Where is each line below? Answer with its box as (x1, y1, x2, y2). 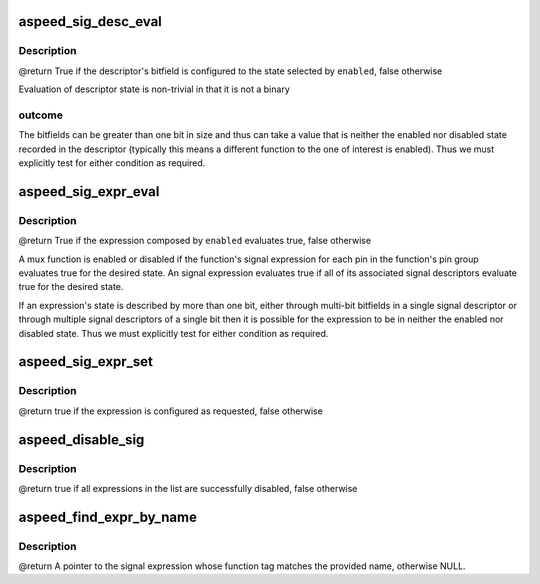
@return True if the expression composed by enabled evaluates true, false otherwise (18, 235, 372, 247)
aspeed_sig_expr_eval (18, 183, 160, 200)
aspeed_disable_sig (18, 431, 145, 448)
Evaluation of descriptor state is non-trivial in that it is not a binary (18, 83, 290, 95)
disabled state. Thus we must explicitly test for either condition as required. (18, 327, 329, 339)
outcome (18, 108, 64, 122)
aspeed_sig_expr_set (18, 353, 154, 370)
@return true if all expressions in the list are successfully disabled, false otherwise (18, 482, 358, 494)
